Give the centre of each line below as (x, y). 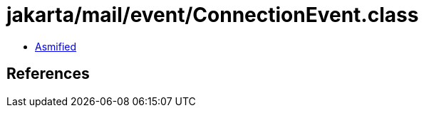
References (48, 74)
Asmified (56, 46)
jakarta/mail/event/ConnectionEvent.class (213, 15)
